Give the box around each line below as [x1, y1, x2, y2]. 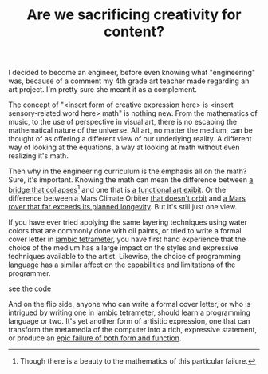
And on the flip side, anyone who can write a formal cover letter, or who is [8, 299, 251, 308]
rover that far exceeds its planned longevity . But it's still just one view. [8, 201, 238, 211]
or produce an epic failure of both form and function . [8, 333, 182, 343]
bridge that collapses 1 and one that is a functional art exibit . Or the [8, 184, 227, 194]
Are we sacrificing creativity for [26, 6, 242, 24]
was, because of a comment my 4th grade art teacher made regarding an [8, 76, 250, 86]
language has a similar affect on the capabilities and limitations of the [8, 260, 236, 269]
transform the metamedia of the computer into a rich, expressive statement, [8, 324, 258, 334]
